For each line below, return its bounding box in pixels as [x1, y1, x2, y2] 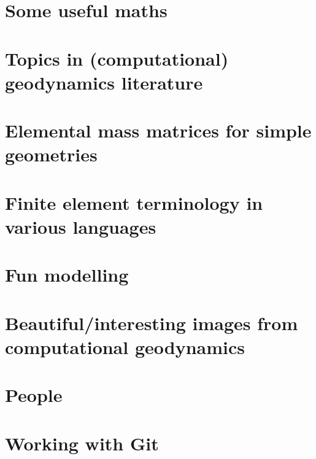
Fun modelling [5, 262, 129, 287]
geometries [5, 142, 98, 167]
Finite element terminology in [5, 190, 263, 215]
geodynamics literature [5, 69, 203, 94]
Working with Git [5, 430, 159, 455]
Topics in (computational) [5, 45, 229, 71]
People [5, 382, 63, 407]
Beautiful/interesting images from [5, 310, 298, 335]
